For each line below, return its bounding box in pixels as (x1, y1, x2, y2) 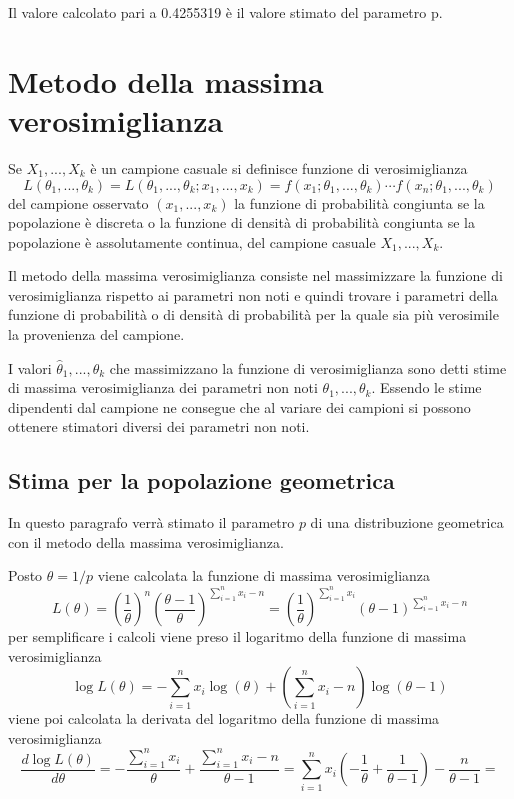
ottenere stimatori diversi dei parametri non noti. (8, 416, 310, 437)
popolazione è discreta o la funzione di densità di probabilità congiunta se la (8, 212, 476, 233)
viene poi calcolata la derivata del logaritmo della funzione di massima (8, 708, 440, 729)
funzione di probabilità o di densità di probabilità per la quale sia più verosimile (8, 304, 499, 325)
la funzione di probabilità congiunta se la (234, 192, 485, 213)
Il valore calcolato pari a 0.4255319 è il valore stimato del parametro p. (8, 2, 443, 22)
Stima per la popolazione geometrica (8, 465, 395, 496)
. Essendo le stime (371, 377, 482, 398)
